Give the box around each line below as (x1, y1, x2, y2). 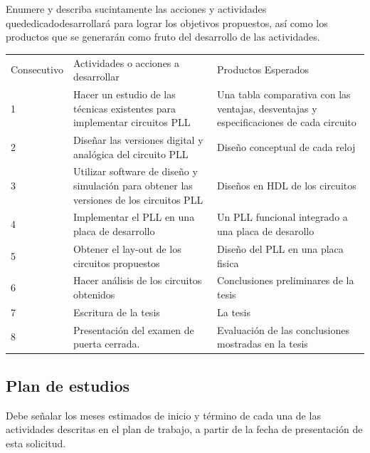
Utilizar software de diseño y (73, 164, 198, 179)
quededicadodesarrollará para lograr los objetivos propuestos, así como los (6, 15, 328, 30)
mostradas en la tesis (217, 336, 308, 351)
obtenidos (73, 286, 115, 301)
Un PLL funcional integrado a (217, 209, 348, 224)
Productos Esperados (217, 62, 310, 77)
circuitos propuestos (73, 255, 160, 270)
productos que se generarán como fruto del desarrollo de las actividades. (6, 29, 320, 44)
